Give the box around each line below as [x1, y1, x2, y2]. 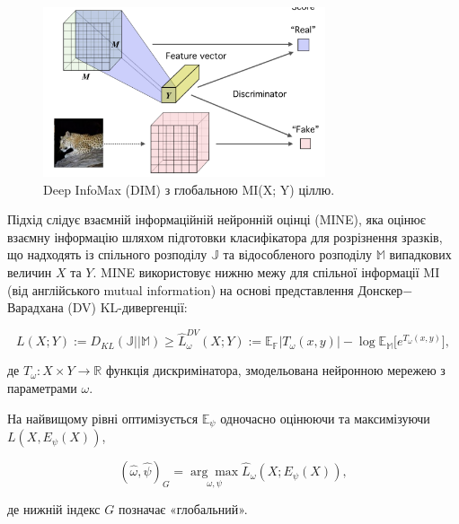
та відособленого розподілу [223, 245, 373, 264]
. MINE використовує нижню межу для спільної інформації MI [93, 262, 440, 281]
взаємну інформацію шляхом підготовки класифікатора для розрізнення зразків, [7, 227, 443, 246]
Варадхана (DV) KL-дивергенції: [7, 298, 188, 317]
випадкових [389, 245, 452, 264]
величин [7, 262, 52, 281]
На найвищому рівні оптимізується [7, 408, 199, 427]
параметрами [7, 379, 77, 397]
